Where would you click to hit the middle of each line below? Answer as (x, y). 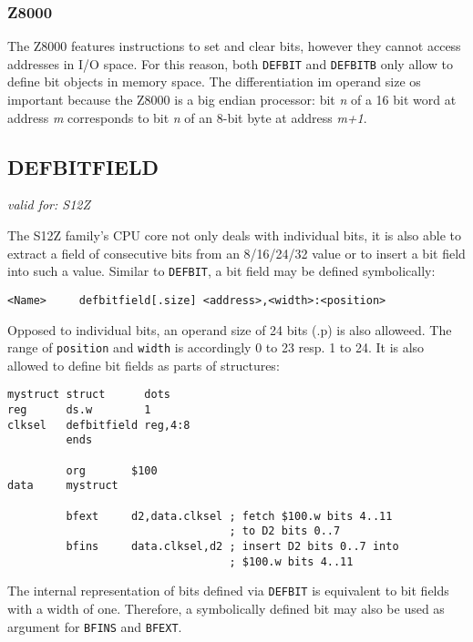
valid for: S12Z (49, 204)
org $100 (112, 470)
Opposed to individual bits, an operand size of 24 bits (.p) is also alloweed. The (230, 329)
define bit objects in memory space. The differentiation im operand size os (214, 82)
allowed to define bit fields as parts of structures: (144, 365)
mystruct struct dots (89, 395)
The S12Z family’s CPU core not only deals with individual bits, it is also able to (235, 235)
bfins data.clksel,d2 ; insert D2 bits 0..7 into (232, 546)
